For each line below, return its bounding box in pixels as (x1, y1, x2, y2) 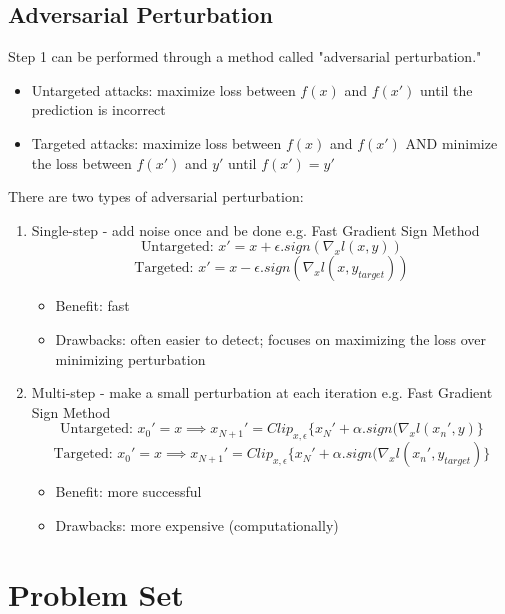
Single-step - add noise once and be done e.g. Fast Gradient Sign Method (31, 219, 480, 240)
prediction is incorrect (31, 99, 166, 120)
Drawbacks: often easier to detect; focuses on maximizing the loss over (55, 328, 487, 349)
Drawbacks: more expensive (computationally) (55, 514, 339, 535)
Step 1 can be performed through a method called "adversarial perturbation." (8, 46, 482, 67)
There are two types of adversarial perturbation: (8, 186, 304, 207)
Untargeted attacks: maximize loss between (31, 79, 296, 100)
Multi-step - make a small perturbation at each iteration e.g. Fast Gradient (31, 382, 493, 403)
